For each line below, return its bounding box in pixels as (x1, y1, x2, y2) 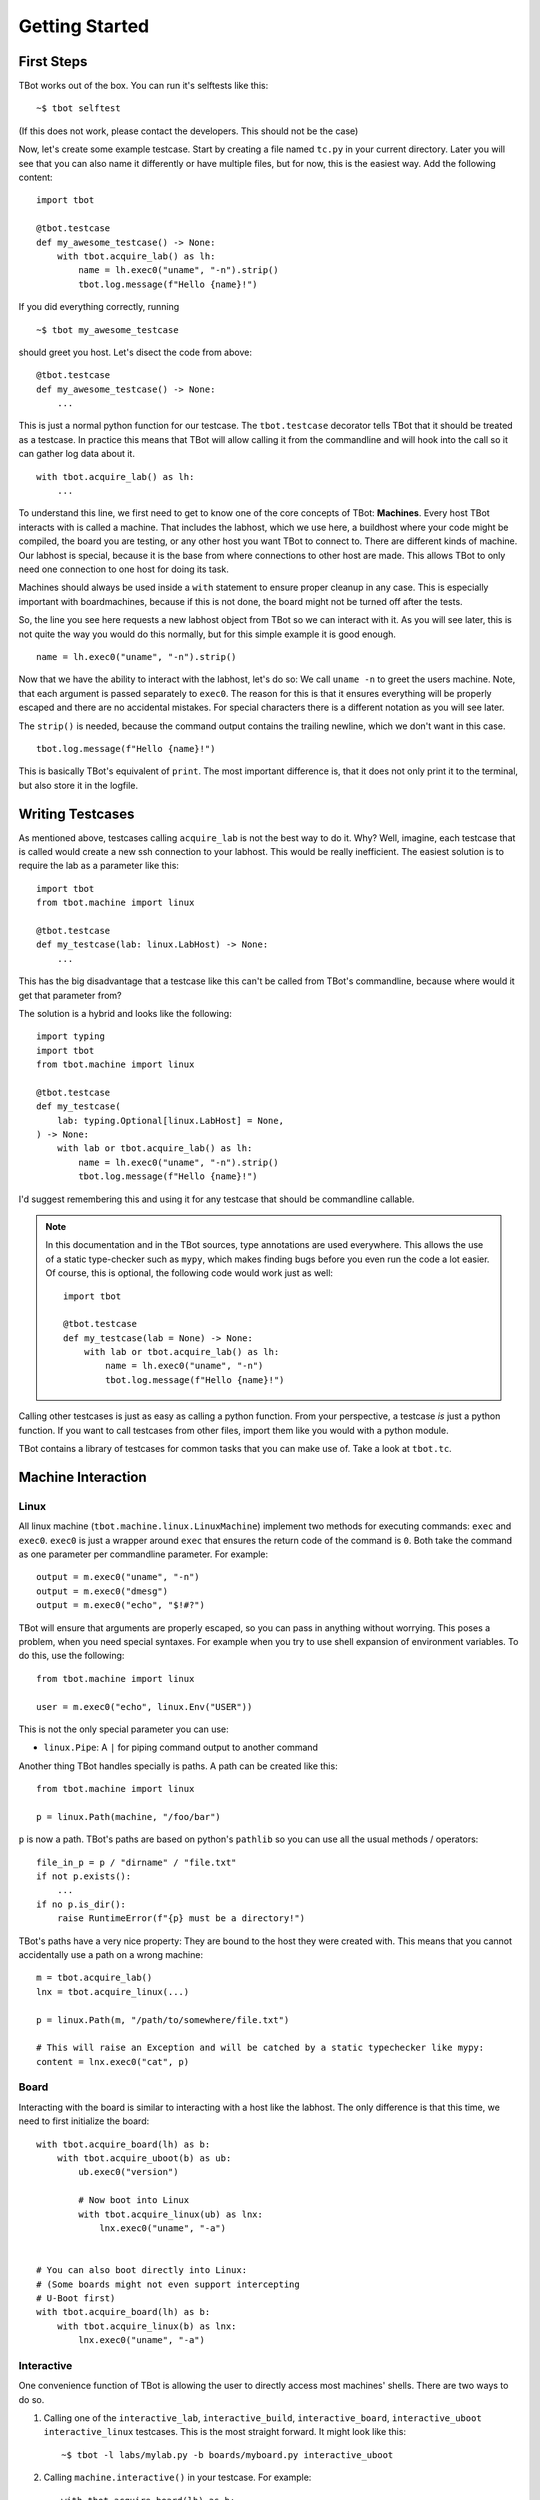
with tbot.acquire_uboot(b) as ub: (56, 2153, 232, 2164)
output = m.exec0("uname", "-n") (36, 1571, 200, 1583)
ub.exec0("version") (78, 2166, 179, 2178)
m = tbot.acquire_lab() (36, 1972, 153, 1984)
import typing (36, 1031, 105, 1042)
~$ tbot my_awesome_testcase (36, 324, 179, 335)
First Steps (18, 53, 88, 70)
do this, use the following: (18, 1650, 125, 1662)
